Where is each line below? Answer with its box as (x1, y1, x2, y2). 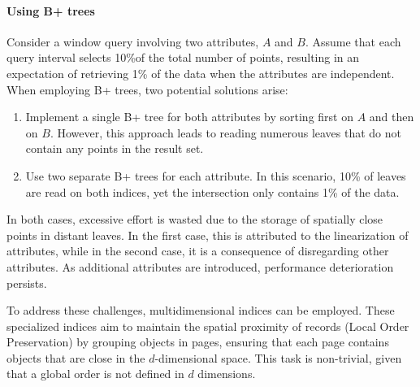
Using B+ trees (6, 2, 95, 19)
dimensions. (197, 365, 256, 382)
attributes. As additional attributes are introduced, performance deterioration (6, 258, 394, 275)
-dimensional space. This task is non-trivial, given (154, 349, 402, 366)
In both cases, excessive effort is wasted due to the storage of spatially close (6, 211, 383, 228)
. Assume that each (305, 33, 401, 50)
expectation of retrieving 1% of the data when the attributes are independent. (6, 64, 395, 81)
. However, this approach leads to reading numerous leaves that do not (50, 124, 401, 141)
